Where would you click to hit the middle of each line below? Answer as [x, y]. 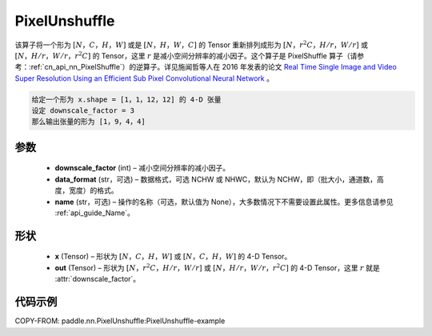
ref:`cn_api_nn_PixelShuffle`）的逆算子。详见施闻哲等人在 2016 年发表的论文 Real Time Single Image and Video [214, 67]
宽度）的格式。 [93, 190]
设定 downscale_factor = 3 [83, 111]
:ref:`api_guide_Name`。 [95, 213]
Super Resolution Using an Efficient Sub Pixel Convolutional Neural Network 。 [144, 78]
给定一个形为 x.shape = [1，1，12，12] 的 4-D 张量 [126, 99]
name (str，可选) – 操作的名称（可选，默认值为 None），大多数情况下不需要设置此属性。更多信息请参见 [224, 202]
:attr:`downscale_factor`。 [98, 279]
